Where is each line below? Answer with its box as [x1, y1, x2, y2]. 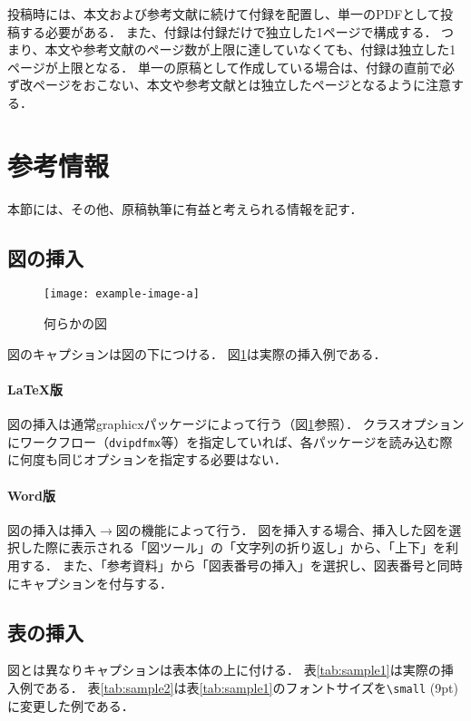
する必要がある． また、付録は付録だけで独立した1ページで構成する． [19, 22, 437, 41]
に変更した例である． [7, 696, 134, 715]
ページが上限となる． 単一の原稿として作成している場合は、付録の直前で [7, 57, 443, 76]
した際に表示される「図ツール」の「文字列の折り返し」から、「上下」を [19, 538, 446, 557]
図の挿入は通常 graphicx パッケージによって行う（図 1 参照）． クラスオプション [7, 414, 465, 434]
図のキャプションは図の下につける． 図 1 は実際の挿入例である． [7, 344, 387, 363]
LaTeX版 [7, 379, 63, 398]
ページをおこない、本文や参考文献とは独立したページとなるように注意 [32, 75, 452, 94]
